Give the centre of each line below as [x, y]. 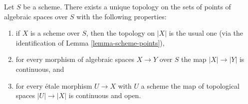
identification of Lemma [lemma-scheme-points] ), [90, 42]
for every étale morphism [54, 85]
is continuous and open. [105, 95]
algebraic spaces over [36, 16]
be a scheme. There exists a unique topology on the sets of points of [127, 6]
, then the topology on [121, 33]
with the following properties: [122, 16]
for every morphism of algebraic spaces [75, 59]
